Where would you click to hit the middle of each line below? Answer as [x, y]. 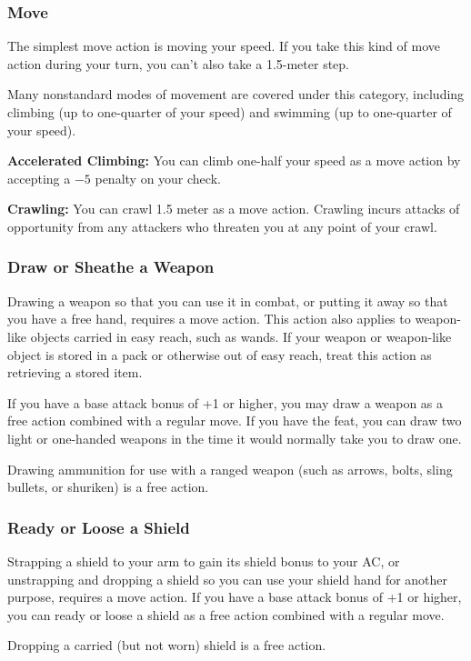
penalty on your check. [158, 178]
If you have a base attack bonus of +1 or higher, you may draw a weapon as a [225, 402]
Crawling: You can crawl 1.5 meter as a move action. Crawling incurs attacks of [234, 209]
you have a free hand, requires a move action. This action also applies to [209, 319]
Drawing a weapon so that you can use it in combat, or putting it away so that [228, 300]
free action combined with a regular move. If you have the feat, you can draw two [235, 421]
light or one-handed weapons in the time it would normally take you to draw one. [235, 438]
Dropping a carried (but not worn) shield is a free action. [167, 645]
